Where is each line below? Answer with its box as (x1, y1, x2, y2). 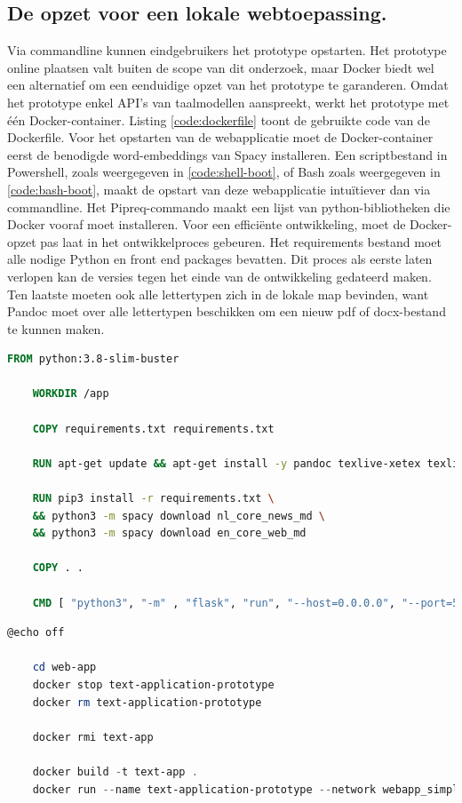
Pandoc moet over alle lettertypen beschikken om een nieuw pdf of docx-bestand (7, 302, 446, 321)
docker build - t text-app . (32, 765, 198, 778)
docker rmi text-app (32, 730, 154, 743)
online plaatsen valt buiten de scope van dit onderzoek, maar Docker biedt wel (7, 58, 434, 76)
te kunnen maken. (7, 319, 105, 338)
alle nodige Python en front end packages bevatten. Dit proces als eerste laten (7, 250, 433, 268)
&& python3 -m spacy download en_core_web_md (32, 527, 307, 540)
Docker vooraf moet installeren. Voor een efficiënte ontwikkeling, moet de (7, 215, 406, 234)
